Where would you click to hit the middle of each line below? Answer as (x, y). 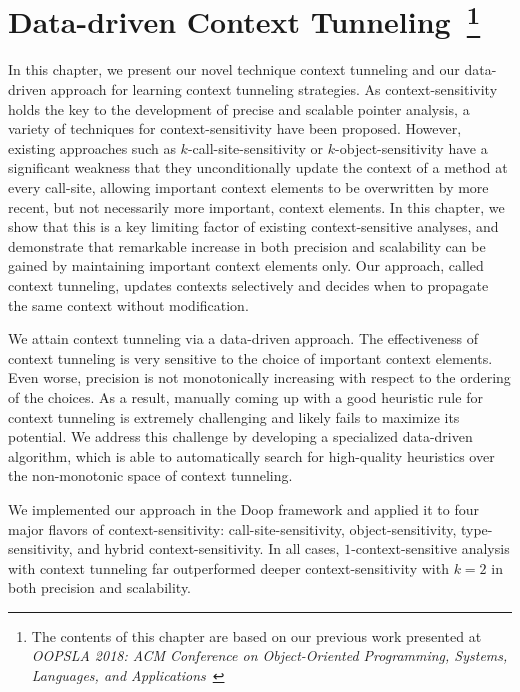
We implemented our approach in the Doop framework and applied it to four (243, 508)
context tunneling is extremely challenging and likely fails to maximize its (234, 416)
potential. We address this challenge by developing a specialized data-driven (240, 436)
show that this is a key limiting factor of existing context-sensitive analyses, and (253, 226)
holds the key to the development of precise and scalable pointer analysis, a (239, 108)
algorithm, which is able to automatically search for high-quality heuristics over (251, 455)
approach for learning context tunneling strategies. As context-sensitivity (274, 89)
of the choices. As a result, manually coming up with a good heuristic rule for (245, 396)
